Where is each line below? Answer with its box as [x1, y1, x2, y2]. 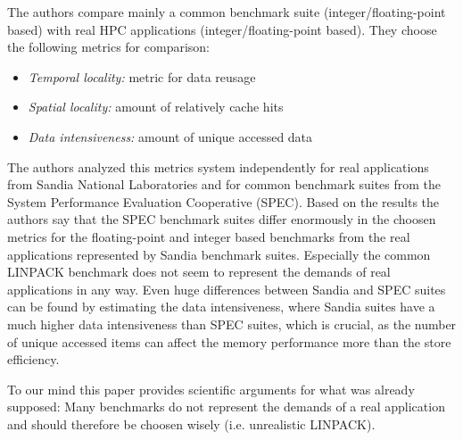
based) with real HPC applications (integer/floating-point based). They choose [7, 20, 437, 38]
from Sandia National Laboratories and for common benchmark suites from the [7, 175, 442, 194]
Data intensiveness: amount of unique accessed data [28, 127, 313, 145]
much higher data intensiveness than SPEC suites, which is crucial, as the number [7, 314, 457, 333]
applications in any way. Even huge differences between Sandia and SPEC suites [7, 279, 446, 298]
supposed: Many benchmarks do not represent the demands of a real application [7, 397, 445, 416]
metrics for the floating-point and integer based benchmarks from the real [7, 227, 410, 245]
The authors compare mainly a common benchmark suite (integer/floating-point [7, 3, 446, 21]
